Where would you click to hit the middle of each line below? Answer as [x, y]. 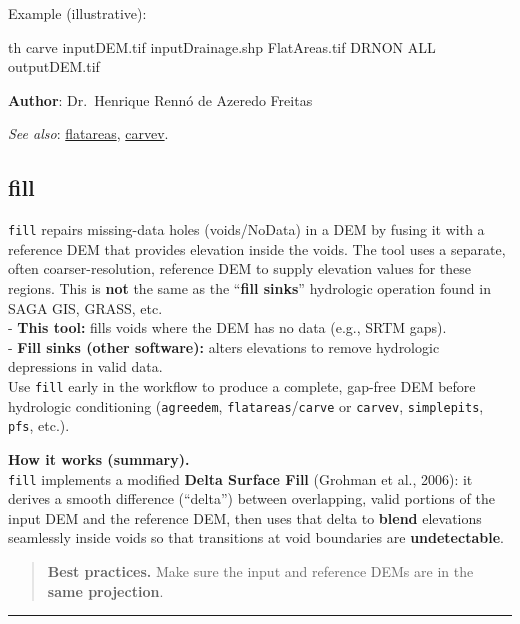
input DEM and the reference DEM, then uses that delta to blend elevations [245, 517]
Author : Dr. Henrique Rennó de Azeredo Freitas [160, 99]
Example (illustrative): [77, 13]
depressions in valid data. [85, 366]
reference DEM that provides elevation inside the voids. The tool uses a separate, [257, 248]
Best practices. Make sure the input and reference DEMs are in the [260, 570]
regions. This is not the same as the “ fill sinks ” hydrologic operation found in [249, 288]
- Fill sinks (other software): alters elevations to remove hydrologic [224, 346]
